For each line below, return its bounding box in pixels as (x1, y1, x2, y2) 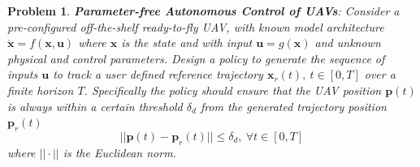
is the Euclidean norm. (63, 143, 176, 161)
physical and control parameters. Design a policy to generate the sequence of (7, 49, 385, 66)
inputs (7, 66, 38, 83)
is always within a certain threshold (7, 97, 183, 114)
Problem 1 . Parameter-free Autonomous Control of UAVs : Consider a (7, 2, 400, 19)
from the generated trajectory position (200, 97, 387, 114)
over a (364, 66, 396, 83)
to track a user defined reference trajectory (53, 66, 263, 83)
